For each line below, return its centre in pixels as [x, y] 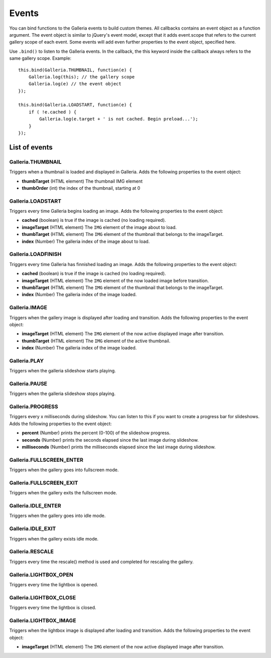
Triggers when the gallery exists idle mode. [54, 539]
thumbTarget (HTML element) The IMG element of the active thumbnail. [96, 341]
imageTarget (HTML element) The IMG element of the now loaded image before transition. [115, 281]
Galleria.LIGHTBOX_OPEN [41, 575]
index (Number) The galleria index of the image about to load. [86, 241]
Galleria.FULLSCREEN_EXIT [44, 483]
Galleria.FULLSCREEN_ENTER [46, 460]
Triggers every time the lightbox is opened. [54, 584]
